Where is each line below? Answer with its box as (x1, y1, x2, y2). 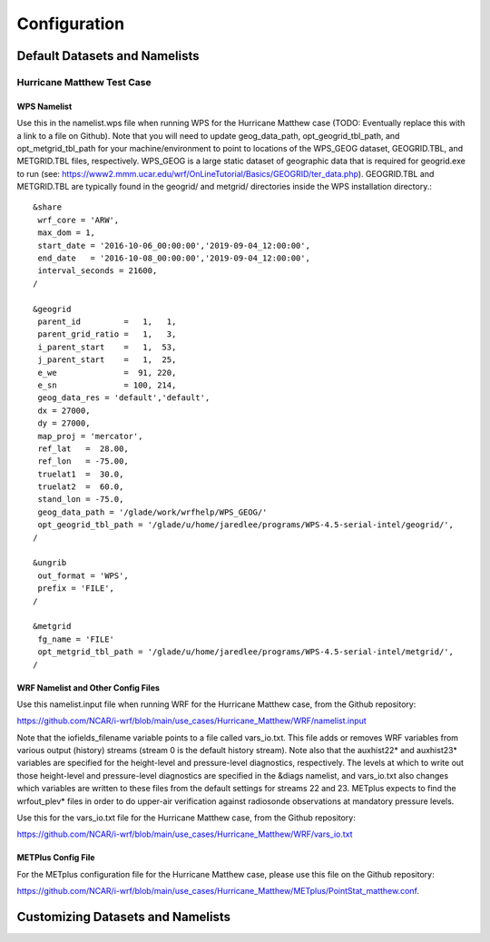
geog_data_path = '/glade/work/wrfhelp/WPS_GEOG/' (37, 506, 268, 517)
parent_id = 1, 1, (37, 316, 177, 327)
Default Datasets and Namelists (16, 48, 200, 64)
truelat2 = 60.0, (37, 482, 124, 492)
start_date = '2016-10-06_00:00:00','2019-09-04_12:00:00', (37, 240, 310, 250)
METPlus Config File (16, 852, 95, 863)
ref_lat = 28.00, (37, 443, 129, 454)
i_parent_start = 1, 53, (37, 341, 177, 352)
